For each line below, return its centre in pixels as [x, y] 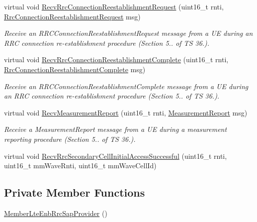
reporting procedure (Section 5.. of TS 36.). [70, 139]
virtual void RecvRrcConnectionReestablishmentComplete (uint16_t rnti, [116, 59]
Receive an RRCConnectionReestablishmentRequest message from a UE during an [128, 33]
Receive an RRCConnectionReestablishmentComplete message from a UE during [126, 86]
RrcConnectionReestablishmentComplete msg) [75, 69]
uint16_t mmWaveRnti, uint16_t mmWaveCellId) [80, 166]
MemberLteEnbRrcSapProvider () [56, 213]
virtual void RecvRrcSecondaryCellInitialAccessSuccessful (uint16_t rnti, [116, 156]
